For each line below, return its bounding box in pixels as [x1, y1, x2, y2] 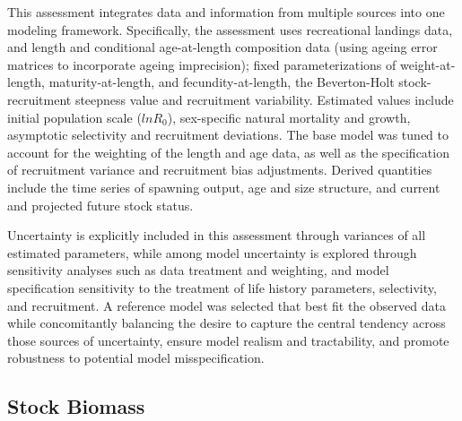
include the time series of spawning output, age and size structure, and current [7, 177, 440, 196]
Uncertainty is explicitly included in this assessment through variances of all [7, 226, 426, 245]
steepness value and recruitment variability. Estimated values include [74, 90, 454, 108]
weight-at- [399, 55, 456, 73]
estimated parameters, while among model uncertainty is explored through [7, 243, 417, 262]
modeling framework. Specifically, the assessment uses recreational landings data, [7, 20, 453, 39]
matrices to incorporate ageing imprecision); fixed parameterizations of [7, 55, 397, 73]
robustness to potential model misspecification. [7, 348, 265, 367]
